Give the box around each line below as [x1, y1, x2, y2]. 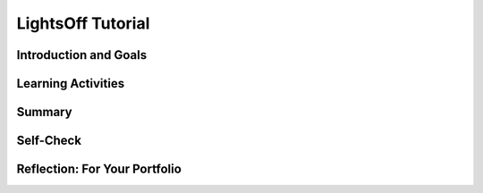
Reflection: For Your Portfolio [16, 162, 182, 177]
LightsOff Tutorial [16, 13, 150, 33]
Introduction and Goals [16, 47, 148, 63]
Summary [16, 105, 72, 120]
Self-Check [16, 133, 82, 148]
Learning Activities [16, 76, 125, 91]
